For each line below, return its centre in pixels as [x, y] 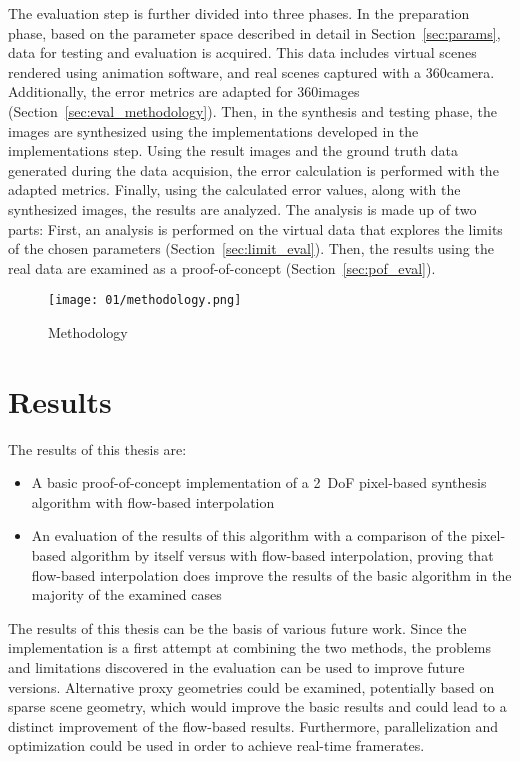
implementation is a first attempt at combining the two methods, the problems [249, 647]
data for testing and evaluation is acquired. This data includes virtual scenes [242, 52]
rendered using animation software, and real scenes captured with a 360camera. [251, 71]
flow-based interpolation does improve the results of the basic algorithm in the [271, 574]
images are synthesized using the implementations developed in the [213, 130]
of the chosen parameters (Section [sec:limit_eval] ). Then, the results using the [251, 248]
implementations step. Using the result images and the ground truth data [233, 150]
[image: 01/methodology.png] [145, 300]
